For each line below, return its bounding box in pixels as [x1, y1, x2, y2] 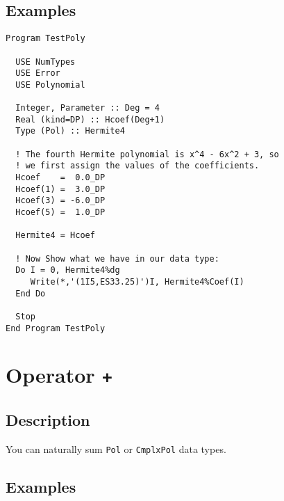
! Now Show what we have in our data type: [15, 253, 219, 264]
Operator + [6, 360, 112, 389]
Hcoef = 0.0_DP [15, 173, 106, 183]
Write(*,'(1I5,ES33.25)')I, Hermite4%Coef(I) [30, 276, 244, 287]
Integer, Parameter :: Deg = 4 [15, 103, 160, 113]
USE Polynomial [15, 79, 85, 90]
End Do [15, 288, 46, 299]
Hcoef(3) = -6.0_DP [15, 196, 106, 206]
